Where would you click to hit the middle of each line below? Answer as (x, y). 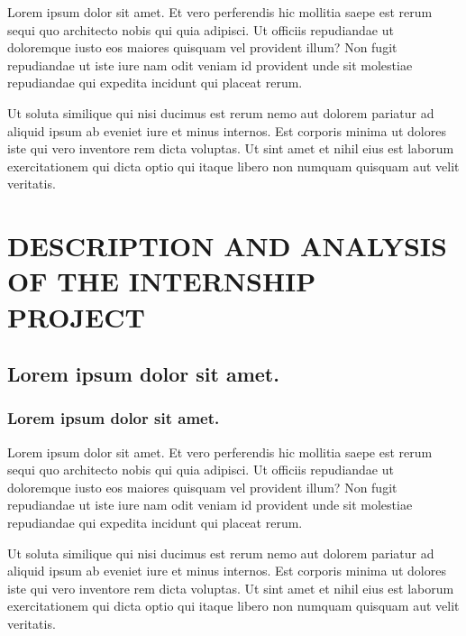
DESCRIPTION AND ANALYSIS (227, 246)
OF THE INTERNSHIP (162, 281)
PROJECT (76, 316)
